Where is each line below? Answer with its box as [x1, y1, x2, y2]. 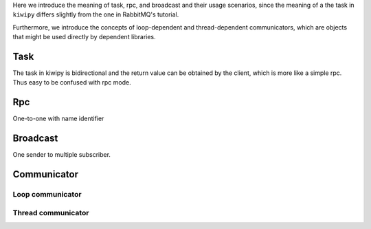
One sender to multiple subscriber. [12, 151, 111, 159]
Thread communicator [12, 208, 89, 217]
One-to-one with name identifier [12, 114, 104, 123]
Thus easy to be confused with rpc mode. [12, 78, 131, 87]
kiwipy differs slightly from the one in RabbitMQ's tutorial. [12, 10, 179, 19]
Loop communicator [12, 190, 82, 199]
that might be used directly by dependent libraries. [12, 33, 156, 41]
